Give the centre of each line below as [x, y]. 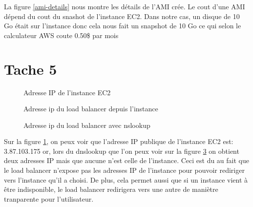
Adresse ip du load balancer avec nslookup [87, 125]
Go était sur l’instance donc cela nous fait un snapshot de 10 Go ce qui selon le [123, 26]
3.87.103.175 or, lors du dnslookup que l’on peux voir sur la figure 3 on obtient [122, 151]
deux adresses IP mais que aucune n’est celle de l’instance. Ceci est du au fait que [126, 160]
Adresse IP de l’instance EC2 [67, 92]
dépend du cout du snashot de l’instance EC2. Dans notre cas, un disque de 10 [122, 16]
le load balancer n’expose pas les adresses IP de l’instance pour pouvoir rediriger [124, 170]
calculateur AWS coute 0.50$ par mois [61, 35]
